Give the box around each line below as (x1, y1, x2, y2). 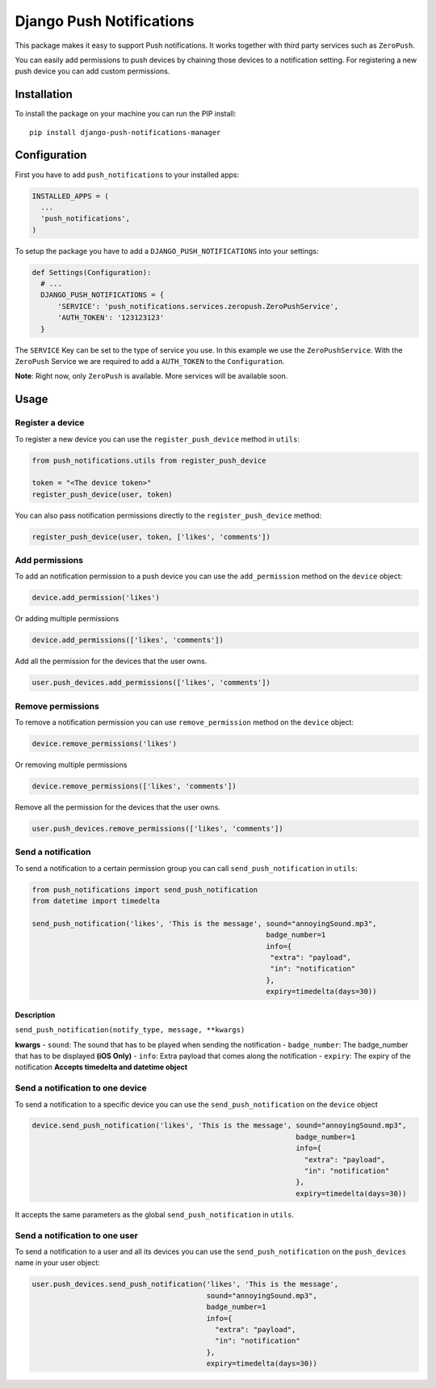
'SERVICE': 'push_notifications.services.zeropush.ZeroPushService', (57, 302, 339, 311)
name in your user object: (15, 1258, 100, 1267)
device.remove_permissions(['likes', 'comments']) (31, 781, 237, 790)
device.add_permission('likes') (31, 593, 161, 603)
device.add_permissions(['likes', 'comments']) (31, 636, 224, 645)
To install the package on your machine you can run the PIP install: (15, 109, 237, 119)
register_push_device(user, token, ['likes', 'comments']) (31, 532, 270, 541)
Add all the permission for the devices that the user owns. (15, 656, 208, 666)
